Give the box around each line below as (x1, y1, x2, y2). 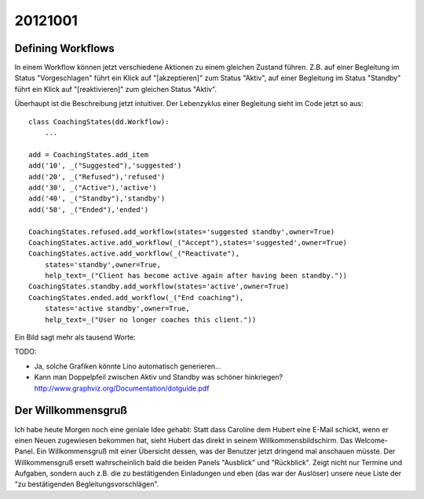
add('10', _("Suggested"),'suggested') (28, 161, 182, 171)
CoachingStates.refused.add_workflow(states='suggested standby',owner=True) (28, 227, 335, 236)
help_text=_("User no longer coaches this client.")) (44, 315, 257, 324)
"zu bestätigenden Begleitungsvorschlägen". (14, 479, 159, 489)
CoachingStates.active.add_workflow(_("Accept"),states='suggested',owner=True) (28, 238, 348, 247)
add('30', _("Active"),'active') (28, 183, 157, 192)
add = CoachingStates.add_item (28, 150, 149, 159)
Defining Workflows (14, 42, 115, 55)
